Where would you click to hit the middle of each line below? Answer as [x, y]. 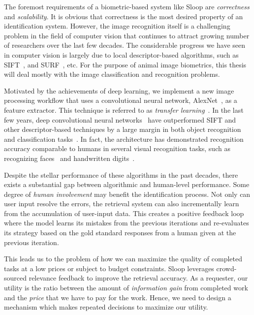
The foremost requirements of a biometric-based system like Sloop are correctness [127, 6]
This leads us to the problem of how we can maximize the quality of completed [123, 259]
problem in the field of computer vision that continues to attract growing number [127, 35]
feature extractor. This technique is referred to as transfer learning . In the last [124, 110]
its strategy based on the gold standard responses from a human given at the [120, 233]
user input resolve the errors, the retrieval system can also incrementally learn [122, 204]
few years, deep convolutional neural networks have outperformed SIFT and [120, 119]
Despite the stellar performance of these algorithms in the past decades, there [121, 174]
